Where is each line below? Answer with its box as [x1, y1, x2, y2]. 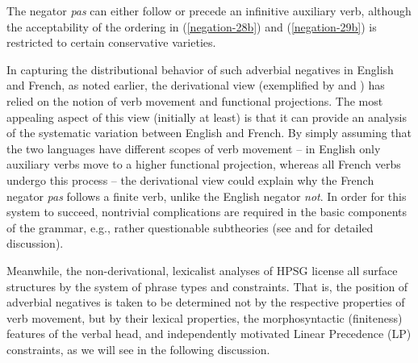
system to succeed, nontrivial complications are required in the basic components [6, 203, 408, 220]
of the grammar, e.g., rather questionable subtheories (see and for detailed [6, 219, 374, 236]
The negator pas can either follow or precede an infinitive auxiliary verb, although [6, 2, 412, 19]
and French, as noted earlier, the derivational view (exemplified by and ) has [6, 77, 385, 94]
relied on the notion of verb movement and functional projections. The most [6, 92, 383, 109]
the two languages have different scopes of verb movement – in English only [6, 140, 381, 156]
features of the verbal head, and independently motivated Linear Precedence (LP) [6, 325, 412, 342]
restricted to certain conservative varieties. [6, 34, 216, 51]
